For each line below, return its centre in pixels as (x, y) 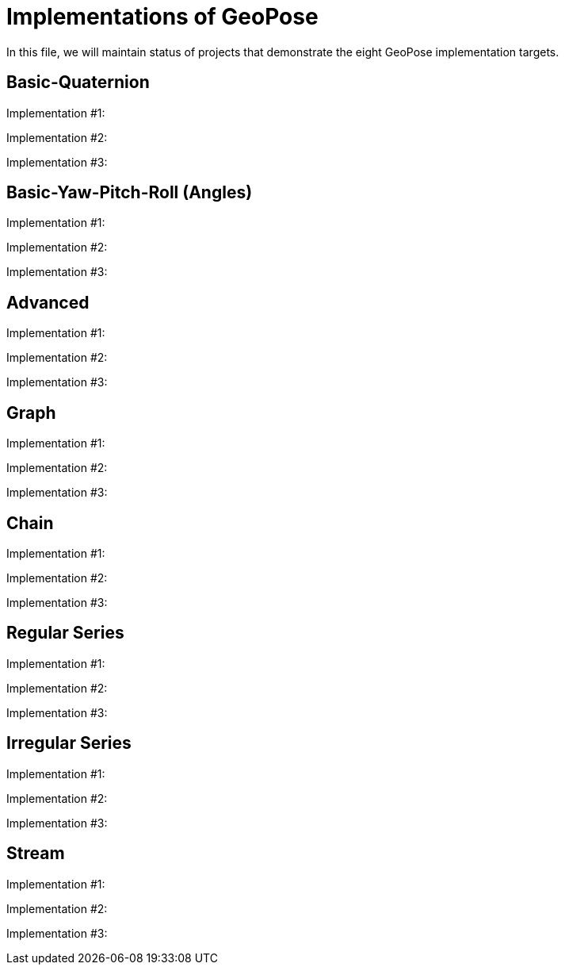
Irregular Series (69, 743)
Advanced (48, 302)
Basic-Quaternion (78, 83)
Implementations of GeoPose (162, 17)
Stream (36, 854)
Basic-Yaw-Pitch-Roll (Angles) (130, 193)
